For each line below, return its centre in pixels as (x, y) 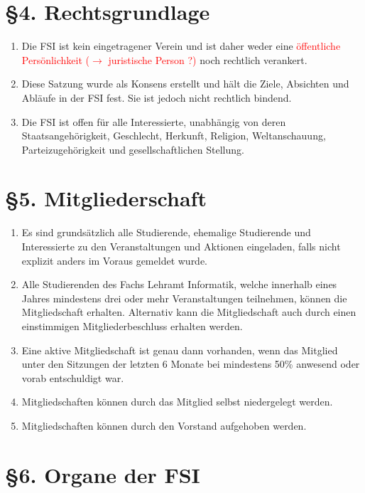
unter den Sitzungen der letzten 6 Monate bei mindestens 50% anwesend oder (191, 364)
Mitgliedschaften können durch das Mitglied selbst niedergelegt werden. (177, 402)
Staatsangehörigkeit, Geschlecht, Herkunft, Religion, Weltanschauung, (174, 136)
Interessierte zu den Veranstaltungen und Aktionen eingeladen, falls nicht (181, 246)
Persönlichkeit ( (55, 59)
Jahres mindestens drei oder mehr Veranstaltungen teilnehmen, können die (184, 298)
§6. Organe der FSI (103, 474)
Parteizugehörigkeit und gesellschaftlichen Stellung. (133, 149)
